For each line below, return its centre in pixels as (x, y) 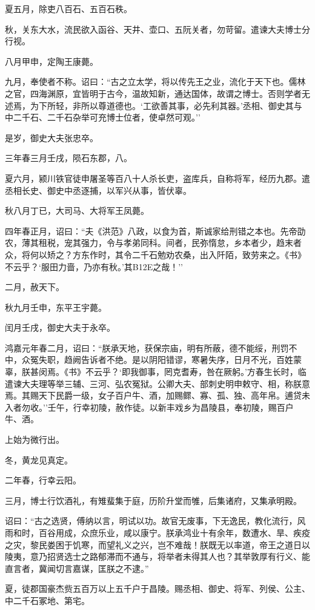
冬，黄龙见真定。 (39, 459)
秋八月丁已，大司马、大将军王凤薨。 (77, 211)
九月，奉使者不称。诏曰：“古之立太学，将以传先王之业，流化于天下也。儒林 (155, 81)
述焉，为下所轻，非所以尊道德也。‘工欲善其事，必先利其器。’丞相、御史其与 (154, 105)
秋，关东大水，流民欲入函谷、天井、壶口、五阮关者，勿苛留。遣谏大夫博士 (153, 29)
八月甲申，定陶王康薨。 (51, 61)
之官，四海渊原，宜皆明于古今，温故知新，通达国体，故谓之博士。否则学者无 (157, 93)
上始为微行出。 (35, 439)
